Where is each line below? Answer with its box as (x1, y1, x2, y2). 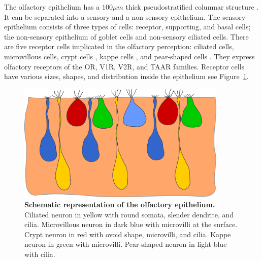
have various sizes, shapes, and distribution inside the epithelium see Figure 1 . (4, 71, 249, 82)
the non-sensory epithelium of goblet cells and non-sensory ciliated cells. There (4, 31, 249, 42)
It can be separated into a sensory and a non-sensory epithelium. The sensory (4, 11, 246, 22)
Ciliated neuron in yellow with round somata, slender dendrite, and (24, 209, 234, 219)
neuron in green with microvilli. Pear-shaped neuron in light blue (24, 239, 227, 249)
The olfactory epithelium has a (4, 2, 100, 12)
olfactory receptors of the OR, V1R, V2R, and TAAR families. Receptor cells (4, 61, 245, 71)
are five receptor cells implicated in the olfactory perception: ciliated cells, (4, 41, 234, 52)
